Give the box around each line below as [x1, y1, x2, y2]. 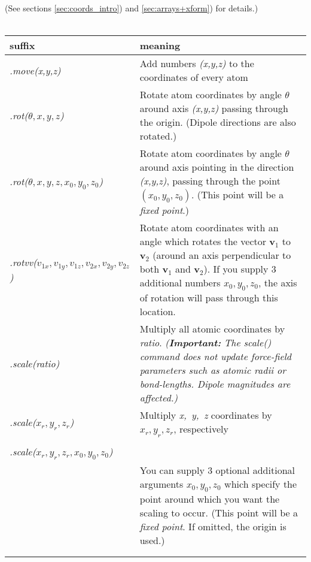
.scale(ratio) [10, 356, 60, 370]
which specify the [224, 476, 297, 491]
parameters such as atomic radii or [139, 363, 286, 377]
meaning [139, 38, 181, 53]
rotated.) [139, 129, 177, 143]
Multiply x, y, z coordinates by [139, 408, 272, 422]
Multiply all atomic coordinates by [139, 322, 285, 336]
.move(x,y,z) [10, 63, 61, 77]
